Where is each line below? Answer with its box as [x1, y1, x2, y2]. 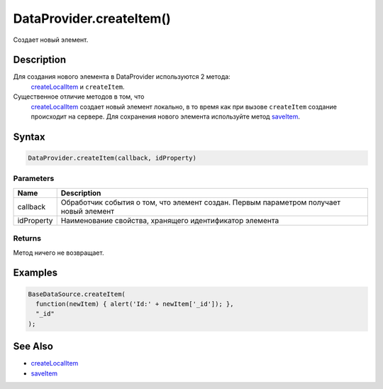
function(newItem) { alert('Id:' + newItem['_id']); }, [35, 300, 234, 308]
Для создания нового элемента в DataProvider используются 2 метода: [13, 72, 231, 81]
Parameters [13, 174, 55, 184]
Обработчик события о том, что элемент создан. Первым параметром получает [60, 197, 341, 207]
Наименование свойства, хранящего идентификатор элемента [60, 215, 279, 225]
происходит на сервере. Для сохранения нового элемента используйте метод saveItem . [30, 112, 301, 121]
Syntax [13, 131, 45, 143]
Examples [13, 267, 58, 279]
